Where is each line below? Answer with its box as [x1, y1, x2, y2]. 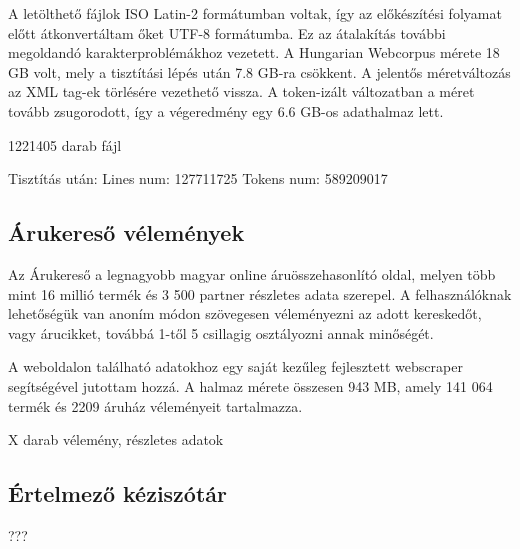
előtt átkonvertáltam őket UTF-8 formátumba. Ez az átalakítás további [8, 22, 446, 43]
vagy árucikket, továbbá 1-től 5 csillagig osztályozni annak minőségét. [8, 322, 434, 343]
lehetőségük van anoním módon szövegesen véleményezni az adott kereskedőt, [8, 303, 482, 324]
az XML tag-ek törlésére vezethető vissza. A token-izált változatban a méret [8, 81, 475, 102]
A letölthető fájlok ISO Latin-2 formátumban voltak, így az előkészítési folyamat [8, 3, 502, 23]
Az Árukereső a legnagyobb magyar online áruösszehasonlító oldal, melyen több [8, 263, 496, 284]
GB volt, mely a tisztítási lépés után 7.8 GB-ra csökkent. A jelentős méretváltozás [8, 61, 511, 82]
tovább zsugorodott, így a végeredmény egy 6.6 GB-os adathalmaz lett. [8, 100, 444, 121]
